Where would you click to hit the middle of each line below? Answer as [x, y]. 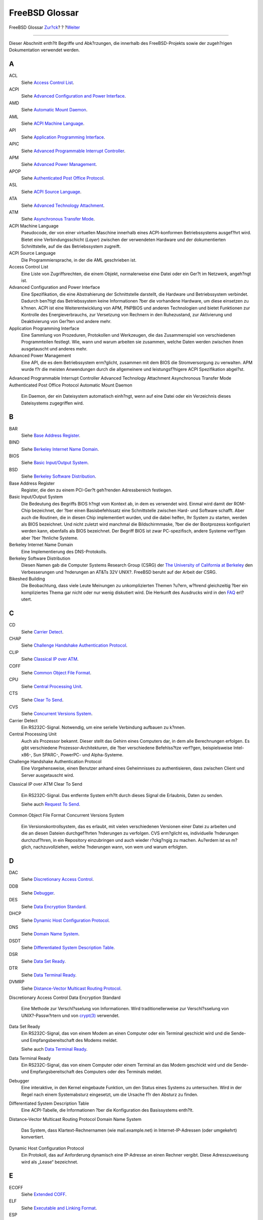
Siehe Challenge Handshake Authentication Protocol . [74, 645]
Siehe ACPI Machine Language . [53, 123]
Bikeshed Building [27, 579]
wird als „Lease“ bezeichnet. [50, 1162]
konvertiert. [33, 1137]
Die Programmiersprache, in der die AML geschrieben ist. [79, 260]
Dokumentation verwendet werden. [44, 50]
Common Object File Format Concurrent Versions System [66, 815]
